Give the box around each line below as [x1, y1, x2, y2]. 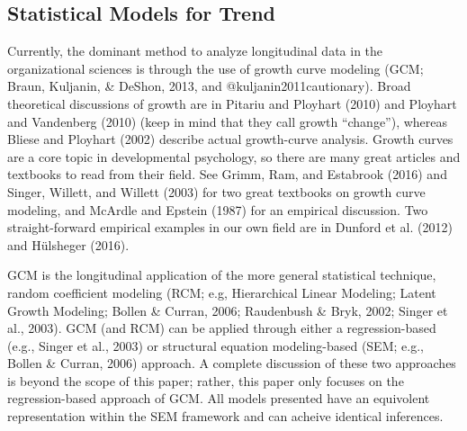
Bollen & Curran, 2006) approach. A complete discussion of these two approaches [7, 354, 456, 373]
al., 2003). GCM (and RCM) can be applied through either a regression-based [7, 319, 436, 337]
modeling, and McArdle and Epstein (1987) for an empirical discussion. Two [7, 200, 428, 219]
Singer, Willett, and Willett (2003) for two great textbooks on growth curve [7, 182, 426, 201]
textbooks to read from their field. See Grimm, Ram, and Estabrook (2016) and [7, 165, 447, 184]
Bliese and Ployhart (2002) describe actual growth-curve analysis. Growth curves [7, 130, 454, 148]
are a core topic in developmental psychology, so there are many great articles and [7, 147, 461, 166]
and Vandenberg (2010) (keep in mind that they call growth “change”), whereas [7, 112, 448, 130]
